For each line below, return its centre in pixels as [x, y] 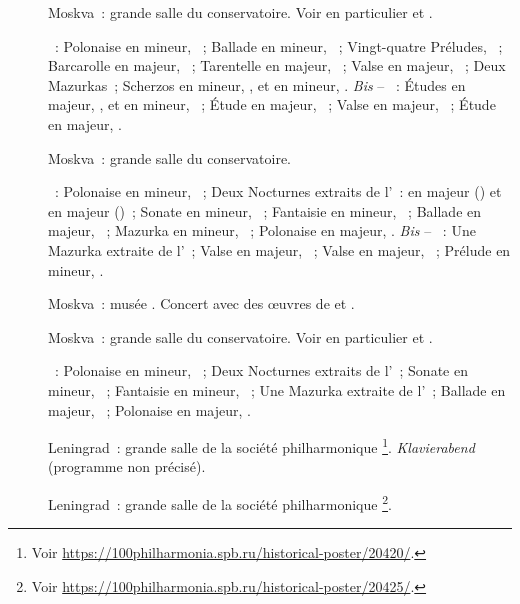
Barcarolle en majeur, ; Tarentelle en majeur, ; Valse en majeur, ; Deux [277, 65]
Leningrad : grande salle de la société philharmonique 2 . [220, 502]
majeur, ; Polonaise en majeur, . [149, 409]
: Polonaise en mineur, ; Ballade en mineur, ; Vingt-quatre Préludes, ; [278, 45]
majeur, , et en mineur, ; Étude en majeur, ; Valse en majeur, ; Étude [272, 104]
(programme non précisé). [127, 466]
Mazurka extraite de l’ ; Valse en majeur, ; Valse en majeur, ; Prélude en [279, 249]
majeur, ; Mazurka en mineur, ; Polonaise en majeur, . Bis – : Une [262, 230]
